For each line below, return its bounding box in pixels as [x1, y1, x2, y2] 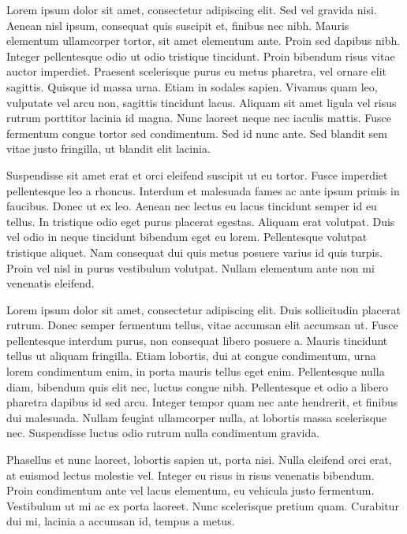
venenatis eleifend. [6, 275, 95, 291]
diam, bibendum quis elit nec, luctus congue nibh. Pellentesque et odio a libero [6, 378, 388, 395]
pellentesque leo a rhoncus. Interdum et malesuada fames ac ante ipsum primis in [6, 182, 400, 198]
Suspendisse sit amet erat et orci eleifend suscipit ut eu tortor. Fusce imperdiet [6, 166, 388, 183]
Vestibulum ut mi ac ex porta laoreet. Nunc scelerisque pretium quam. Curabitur [6, 497, 399, 514]
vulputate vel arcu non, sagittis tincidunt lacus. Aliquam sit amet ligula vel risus [6, 94, 397, 110]
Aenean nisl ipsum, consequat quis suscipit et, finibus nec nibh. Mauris [6, 17, 349, 33]
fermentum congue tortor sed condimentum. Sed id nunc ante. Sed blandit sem [6, 124, 387, 141]
